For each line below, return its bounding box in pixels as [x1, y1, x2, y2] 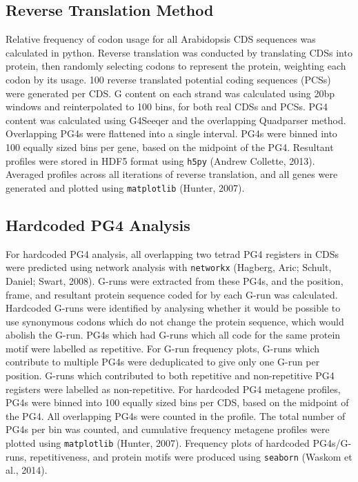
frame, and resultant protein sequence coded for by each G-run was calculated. [6, 287, 338, 301]
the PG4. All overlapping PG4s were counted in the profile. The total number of [6, 408, 346, 423]
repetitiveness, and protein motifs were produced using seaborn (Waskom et [30, 449, 352, 463]
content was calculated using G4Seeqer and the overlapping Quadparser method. [6, 112, 346, 127]
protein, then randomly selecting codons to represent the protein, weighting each [6, 59, 346, 73]
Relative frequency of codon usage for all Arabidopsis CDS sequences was [6, 32, 316, 46]
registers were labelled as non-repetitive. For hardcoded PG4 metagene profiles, [6, 381, 341, 396]
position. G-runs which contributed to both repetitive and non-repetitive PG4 [6, 368, 335, 383]
